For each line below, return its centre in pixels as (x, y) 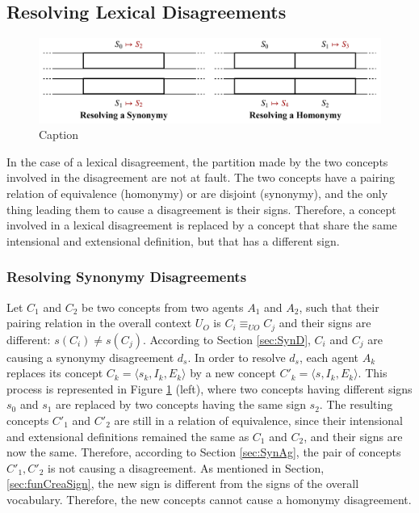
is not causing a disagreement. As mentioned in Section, (186, 467)
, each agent (329, 357)
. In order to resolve (237, 357)
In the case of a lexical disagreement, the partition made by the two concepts (197, 161)
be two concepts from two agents (163, 307)
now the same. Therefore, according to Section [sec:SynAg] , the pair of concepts (204, 452)
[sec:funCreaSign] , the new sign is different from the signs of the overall (183, 484)
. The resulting (356, 404)
